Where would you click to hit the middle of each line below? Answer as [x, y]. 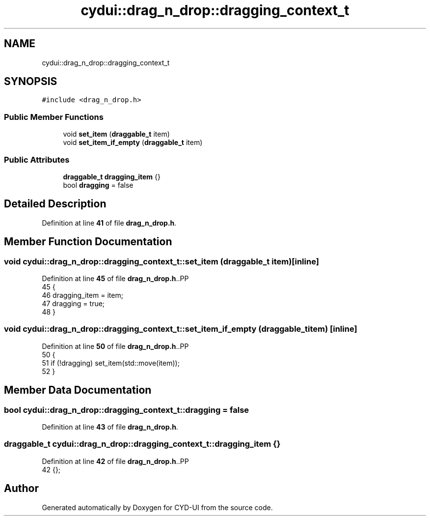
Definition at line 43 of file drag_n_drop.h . [110, 427]
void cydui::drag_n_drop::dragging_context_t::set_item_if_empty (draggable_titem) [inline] [181, 329]
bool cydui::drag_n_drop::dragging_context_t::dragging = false [127, 410]
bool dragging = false [98, 185]
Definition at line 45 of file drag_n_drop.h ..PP [115, 278]
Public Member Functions [54, 117]
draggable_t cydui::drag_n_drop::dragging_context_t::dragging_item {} [142, 444]
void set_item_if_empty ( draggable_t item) [133, 143]
